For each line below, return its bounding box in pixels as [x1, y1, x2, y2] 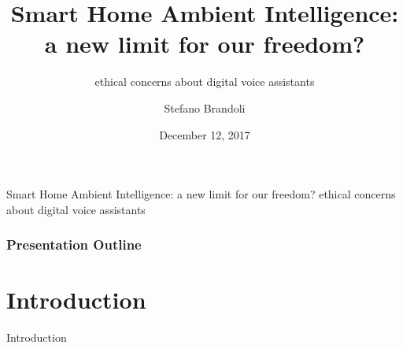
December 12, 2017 [159, 126, 250, 143]
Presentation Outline [6, 235, 142, 254]
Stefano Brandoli [164, 99, 246, 116]
